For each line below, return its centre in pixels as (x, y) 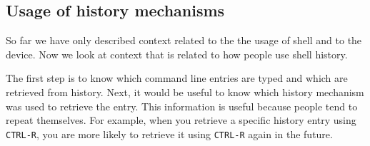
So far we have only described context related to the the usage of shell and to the (184, 40)
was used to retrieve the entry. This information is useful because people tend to (182, 106)
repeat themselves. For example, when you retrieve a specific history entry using (181, 120)
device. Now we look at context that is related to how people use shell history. (177, 54)
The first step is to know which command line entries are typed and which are (177, 78)
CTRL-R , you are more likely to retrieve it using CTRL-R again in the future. (169, 134)
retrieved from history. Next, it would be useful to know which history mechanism (185, 92)
